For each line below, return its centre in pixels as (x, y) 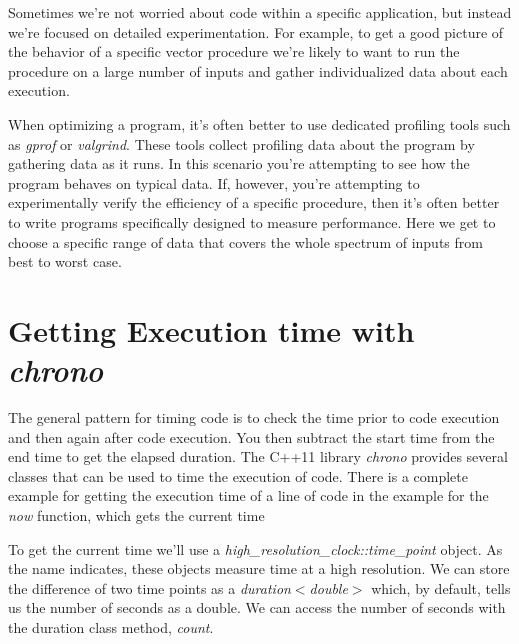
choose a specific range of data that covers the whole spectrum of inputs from (245, 241)
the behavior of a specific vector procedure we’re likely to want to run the (234, 51)
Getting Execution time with (211, 329)
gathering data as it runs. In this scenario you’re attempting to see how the (239, 163)
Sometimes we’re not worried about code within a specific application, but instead (260, 12)
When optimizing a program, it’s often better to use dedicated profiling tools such (259, 123)
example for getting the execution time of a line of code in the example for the (248, 495)
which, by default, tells (441, 587)
